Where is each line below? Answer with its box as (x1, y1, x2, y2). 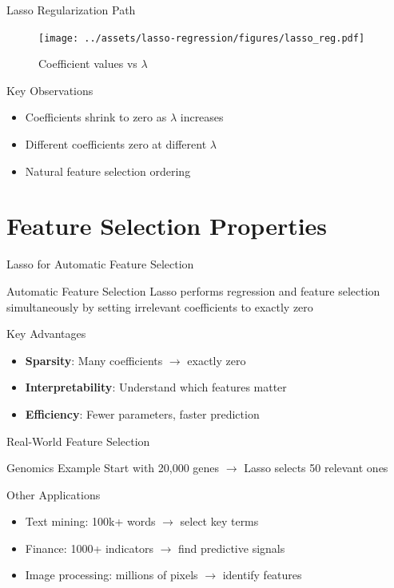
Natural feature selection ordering (25, 162, 191, 179)
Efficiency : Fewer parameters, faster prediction (25, 405, 260, 422)
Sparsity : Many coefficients (25, 352, 163, 368)
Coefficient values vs (38, 55, 137, 72)
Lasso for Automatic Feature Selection (6, 256, 194, 272)
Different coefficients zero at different (25, 136, 207, 153)
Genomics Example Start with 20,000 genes (6, 459, 220, 476)
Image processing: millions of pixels (25, 566, 198, 583)
